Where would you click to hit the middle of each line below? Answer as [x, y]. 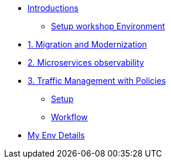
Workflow [69, 117]
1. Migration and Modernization [87, 44]
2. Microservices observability [86, 62]
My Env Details [56, 135]
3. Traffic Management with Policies [97, 81]
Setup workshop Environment [108, 26]
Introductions [53, 8]
